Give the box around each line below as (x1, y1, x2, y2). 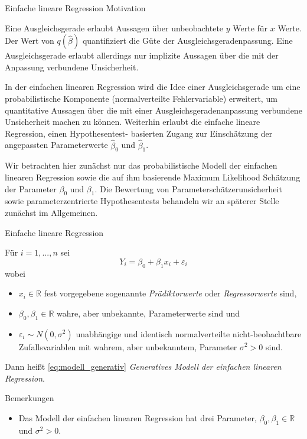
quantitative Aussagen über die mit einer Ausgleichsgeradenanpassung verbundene (5, 104, 302, 116)
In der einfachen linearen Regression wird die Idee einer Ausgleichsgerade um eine (5, 80, 301, 93)
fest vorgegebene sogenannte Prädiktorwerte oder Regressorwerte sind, (44, 287, 297, 299)
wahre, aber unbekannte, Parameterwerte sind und (56, 306, 240, 319)
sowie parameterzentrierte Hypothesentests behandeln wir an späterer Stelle (5, 195, 279, 207)
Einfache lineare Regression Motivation (5, 2, 146, 14)
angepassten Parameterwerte (5, 138, 108, 151)
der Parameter (5, 182, 57, 195)
